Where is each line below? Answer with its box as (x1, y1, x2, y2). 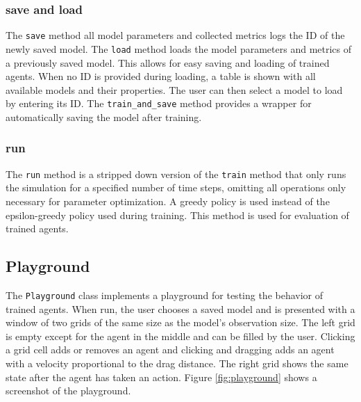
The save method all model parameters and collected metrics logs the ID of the (6, 28, 345, 42)
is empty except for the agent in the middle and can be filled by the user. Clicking (6, 328, 355, 343)
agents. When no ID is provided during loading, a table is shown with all (6, 69, 316, 83)
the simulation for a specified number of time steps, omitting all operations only (6, 180, 346, 195)
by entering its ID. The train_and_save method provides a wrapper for (6, 96, 312, 111)
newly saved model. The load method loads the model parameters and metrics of (6, 41, 352, 56)
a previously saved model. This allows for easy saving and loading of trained (6, 55, 330, 70)
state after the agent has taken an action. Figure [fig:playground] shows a (6, 369, 317, 384)
